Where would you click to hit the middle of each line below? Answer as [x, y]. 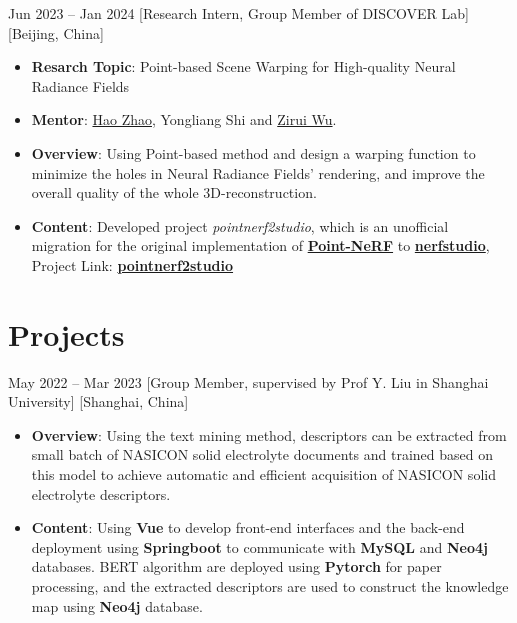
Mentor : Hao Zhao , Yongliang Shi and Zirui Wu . [184, 119]
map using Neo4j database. [117, 605]
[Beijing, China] [56, 32]
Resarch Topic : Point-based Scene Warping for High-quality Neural [243, 66]
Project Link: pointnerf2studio [132, 264]
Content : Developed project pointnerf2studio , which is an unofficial [240, 225]
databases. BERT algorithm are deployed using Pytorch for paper [236, 566]
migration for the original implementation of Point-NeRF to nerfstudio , [260, 245]
